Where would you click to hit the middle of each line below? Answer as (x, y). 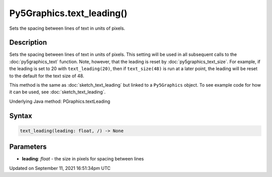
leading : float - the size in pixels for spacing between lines (83, 159)
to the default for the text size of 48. (47, 76)
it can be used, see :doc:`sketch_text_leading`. (57, 92)
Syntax (21, 116)
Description (28, 43)
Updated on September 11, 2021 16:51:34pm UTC (60, 168)
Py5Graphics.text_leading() (69, 13)
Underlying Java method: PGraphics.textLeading (60, 101)
